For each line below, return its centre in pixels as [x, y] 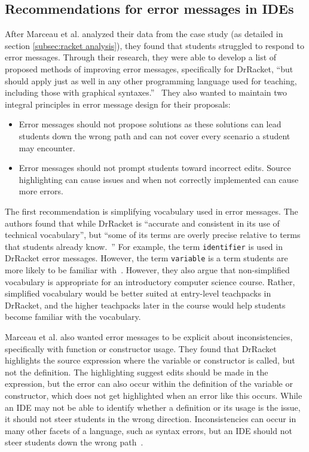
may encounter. [47, 147]
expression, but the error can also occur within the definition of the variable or [149, 384]
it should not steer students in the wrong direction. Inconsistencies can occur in [151, 419]
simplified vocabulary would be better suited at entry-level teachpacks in [138, 293]
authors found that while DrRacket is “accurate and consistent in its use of [142, 223]
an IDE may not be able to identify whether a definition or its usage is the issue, [153, 407]
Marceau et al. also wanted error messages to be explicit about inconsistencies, [149, 336]
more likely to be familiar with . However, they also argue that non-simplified [147, 270]
